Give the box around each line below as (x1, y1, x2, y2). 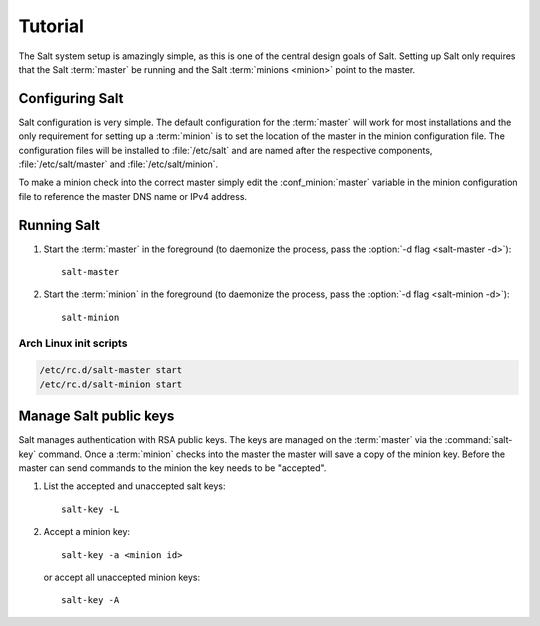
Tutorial (18, 15, 85, 37)
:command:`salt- (444, 434, 513, 446)
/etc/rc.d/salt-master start (39, 365, 183, 376)
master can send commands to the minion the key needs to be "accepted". (18, 462, 327, 474)
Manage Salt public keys (18, 408, 175, 425)
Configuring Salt (18, 90, 124, 107)
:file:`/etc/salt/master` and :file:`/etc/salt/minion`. (18, 158, 219, 170)
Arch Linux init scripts (18, 336, 128, 350)
